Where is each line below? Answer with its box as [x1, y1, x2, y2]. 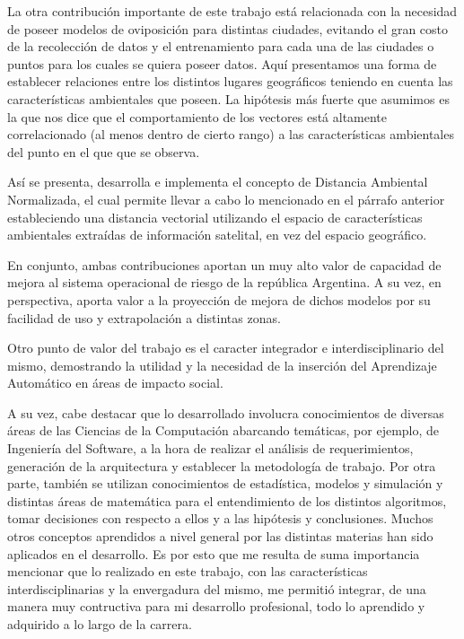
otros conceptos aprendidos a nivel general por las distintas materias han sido [7, 527, 433, 546]
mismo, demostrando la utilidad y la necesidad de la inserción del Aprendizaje [7, 355, 437, 374]
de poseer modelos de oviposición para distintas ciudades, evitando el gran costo [7, 19, 449, 38]
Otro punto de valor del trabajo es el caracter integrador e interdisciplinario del [7, 338, 444, 357]
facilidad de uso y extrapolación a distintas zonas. [7, 308, 281, 327]
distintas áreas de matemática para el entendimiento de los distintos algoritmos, [7, 491, 447, 510]
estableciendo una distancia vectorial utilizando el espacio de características [7, 207, 423, 226]
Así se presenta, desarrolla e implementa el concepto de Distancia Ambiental [7, 172, 428, 191]
